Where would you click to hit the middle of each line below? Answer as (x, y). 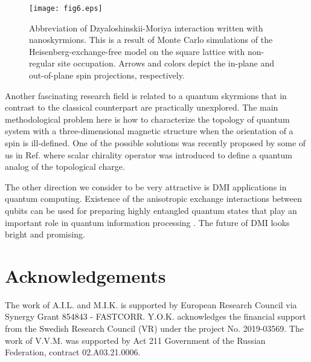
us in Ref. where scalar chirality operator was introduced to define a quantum (149, 154)
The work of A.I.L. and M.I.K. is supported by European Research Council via (151, 304)
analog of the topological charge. (65, 166)
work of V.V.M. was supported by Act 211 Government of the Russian (135, 340)
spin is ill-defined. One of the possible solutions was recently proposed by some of (155, 143)
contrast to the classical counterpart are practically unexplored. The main (142, 107)
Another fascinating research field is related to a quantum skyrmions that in (146, 95)
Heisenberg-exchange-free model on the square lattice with (137, 51)
